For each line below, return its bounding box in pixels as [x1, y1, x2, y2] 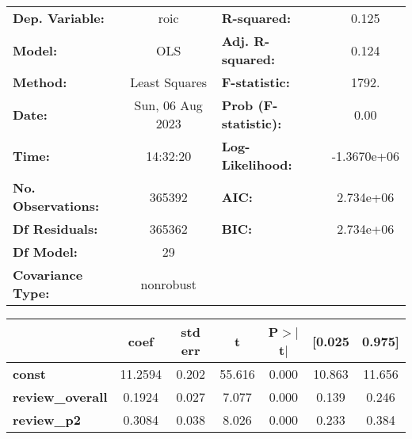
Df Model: [13, 242, 78, 261]
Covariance [13, 265, 83, 284]
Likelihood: [221, 155, 292, 174]
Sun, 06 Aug [134, 96, 203, 114]
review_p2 [13, 410, 81, 429]
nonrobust [140, 274, 196, 293]
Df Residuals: [13, 219, 98, 238]
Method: [13, 73, 67, 91]
